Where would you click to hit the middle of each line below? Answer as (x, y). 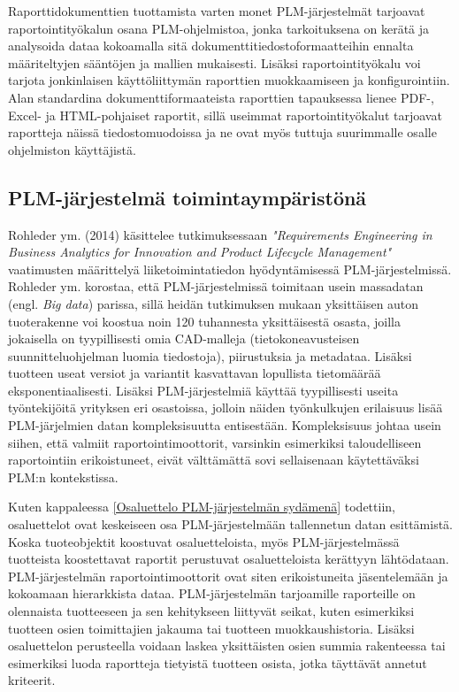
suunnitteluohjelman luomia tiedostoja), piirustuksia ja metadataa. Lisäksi (210, 355)
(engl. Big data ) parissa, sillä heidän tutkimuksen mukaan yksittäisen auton (214, 303)
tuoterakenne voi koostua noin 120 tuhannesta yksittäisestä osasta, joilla (204, 321)
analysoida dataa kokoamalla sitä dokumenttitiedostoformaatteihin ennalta (211, 46)
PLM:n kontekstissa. (63, 477)
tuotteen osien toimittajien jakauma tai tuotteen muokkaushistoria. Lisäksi (211, 628)
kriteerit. (32, 680)
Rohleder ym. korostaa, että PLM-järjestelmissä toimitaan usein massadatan (216, 286)
